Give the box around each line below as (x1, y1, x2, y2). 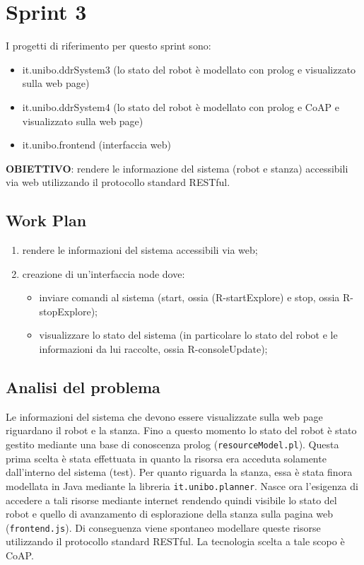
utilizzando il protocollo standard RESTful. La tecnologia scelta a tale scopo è (6, 534, 345, 549)
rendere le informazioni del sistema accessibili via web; (22, 243, 258, 257)
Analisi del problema (6, 376, 160, 398)
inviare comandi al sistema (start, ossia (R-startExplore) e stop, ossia (39, 290, 340, 305)
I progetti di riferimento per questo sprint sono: (6, 38, 211, 53)
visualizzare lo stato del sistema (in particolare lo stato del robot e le (39, 327, 338, 342)
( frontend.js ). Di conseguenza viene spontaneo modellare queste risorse (6, 520, 321, 535)
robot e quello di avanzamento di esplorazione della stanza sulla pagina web (6, 506, 334, 521)
